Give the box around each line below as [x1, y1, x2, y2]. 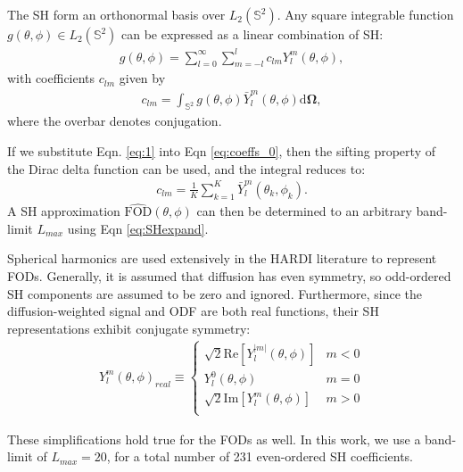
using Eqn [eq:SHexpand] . [67, 219, 209, 237]
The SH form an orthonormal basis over [7, 5, 226, 23]
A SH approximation [7, 202, 120, 220]
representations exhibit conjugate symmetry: [7, 319, 251, 337]
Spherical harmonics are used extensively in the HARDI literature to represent [7, 249, 437, 268]
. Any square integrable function [277, 5, 454, 23]
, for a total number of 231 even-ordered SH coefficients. [106, 447, 414, 466]
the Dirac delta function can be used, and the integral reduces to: [7, 159, 366, 178]
